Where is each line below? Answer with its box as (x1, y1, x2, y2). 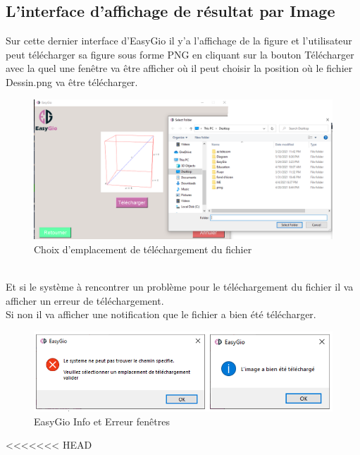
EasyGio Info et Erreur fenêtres (34, 413, 170, 428)
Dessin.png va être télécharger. (6, 74, 138, 89)
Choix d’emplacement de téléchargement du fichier (34, 241, 252, 256)
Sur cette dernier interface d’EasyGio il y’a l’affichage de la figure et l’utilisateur (6, 33, 352, 48)
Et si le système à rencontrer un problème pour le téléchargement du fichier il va (6, 279, 354, 294)
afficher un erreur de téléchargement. (6, 293, 164, 308)
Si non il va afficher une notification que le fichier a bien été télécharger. (6, 307, 316, 322)
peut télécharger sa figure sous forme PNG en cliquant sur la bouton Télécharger (6, 47, 354, 61)
